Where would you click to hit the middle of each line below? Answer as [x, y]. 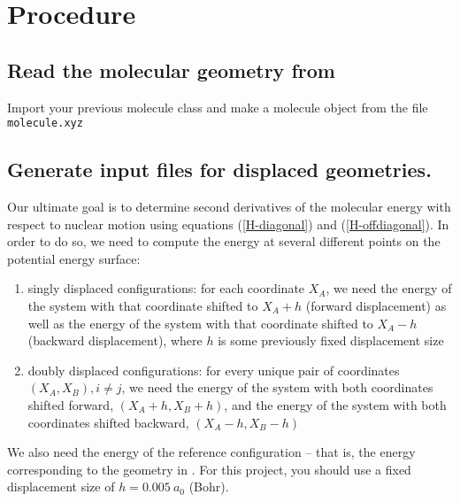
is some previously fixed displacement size [331, 340]
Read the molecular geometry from [171, 70]
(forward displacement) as [376, 305]
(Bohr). [209, 487]
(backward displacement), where [115, 340]
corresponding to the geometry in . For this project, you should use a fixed [209, 469]
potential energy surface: [74, 258]
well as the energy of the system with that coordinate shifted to [200, 323]
